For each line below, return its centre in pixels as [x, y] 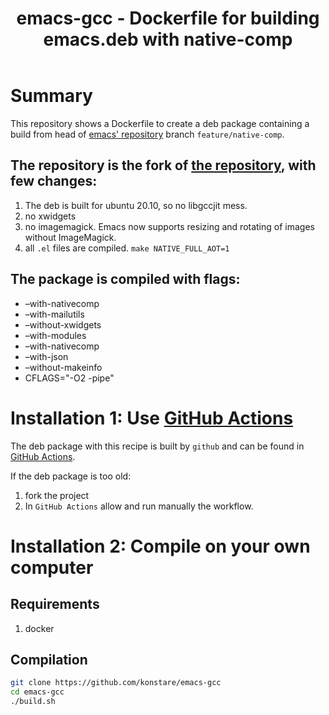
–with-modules [55, 335]
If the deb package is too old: [71, 476]
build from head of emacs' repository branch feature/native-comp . [147, 134]
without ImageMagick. [70, 237]
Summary [51, 96]
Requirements [55, 604]
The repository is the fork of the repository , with [163, 165]
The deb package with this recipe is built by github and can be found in [157, 446]
